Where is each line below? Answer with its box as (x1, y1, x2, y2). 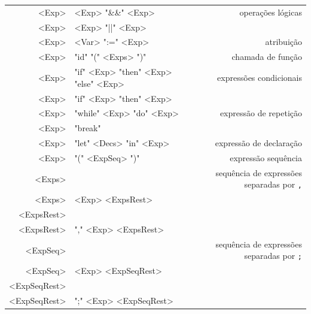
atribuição (265, 35, 302, 48)
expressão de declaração (215, 137, 302, 149)
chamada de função (231, 50, 302, 63)
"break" (74, 122, 101, 134)
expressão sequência (230, 151, 302, 164)
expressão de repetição (219, 107, 302, 119)
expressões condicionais (217, 71, 302, 83)
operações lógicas (239, 5, 302, 18)
